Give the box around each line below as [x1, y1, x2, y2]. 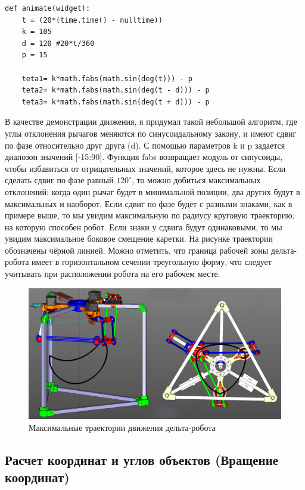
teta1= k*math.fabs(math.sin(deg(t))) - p [21, 74, 192, 83]
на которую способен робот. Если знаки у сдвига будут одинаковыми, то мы [5, 220, 282, 233]
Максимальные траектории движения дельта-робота [29, 421, 216, 433]
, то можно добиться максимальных [131, 174, 261, 186]
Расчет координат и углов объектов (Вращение [5, 450, 279, 469]
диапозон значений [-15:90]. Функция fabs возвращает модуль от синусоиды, [5, 150, 283, 163]
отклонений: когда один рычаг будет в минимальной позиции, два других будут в [5, 185, 300, 198]
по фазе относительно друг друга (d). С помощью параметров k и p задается [5, 138, 285, 151]
